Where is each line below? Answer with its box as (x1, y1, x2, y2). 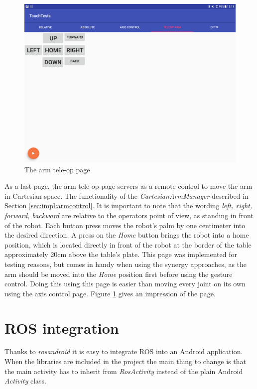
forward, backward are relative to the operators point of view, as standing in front (4, 210, 254, 220)
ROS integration (4, 317, 119, 338)
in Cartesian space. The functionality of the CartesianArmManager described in (4, 190, 249, 201)
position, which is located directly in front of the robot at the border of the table (4, 239, 252, 250)
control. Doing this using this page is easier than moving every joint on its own (4, 278, 246, 289)
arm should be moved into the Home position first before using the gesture (4, 268, 233, 279)
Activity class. (4, 376, 46, 386)
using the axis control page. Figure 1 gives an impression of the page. (4, 288, 216, 298)
